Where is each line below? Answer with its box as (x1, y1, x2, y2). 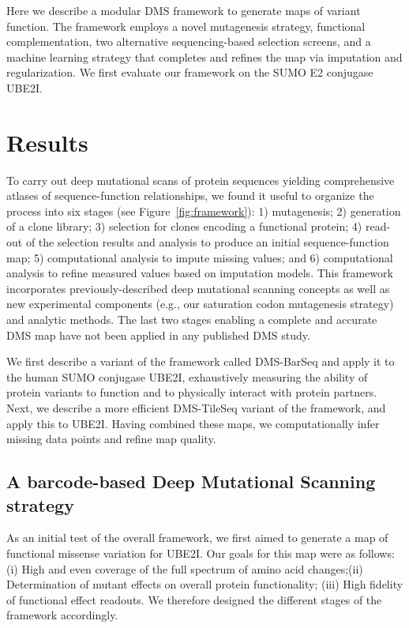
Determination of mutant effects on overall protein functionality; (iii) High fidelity (6, 576, 403, 592)
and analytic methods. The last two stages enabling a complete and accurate (6, 311, 377, 328)
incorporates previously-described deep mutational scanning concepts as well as (6, 280, 390, 296)
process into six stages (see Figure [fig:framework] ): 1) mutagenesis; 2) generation (6, 202, 401, 219)
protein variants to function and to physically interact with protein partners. (6, 384, 377, 400)
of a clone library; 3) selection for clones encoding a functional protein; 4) (6, 218, 362, 235)
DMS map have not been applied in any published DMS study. (6, 326, 310, 343)
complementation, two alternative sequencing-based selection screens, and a (6, 33, 371, 50)
